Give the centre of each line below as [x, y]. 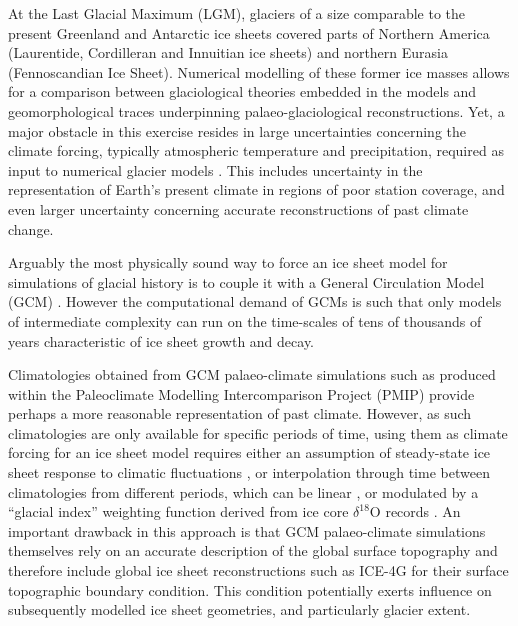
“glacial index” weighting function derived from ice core [178, 511]
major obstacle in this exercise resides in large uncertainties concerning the [237, 130]
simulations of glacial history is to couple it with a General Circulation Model [246, 281]
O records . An [415, 511]
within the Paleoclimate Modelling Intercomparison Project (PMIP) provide [241, 393]
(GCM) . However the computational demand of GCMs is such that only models [255, 301]
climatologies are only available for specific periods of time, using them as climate [258, 432]
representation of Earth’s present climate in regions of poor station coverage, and [256, 189]
